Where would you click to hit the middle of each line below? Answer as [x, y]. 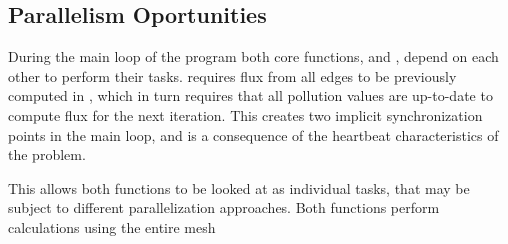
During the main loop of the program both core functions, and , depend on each [253, 56]
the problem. [47, 154]
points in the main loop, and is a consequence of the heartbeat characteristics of [253, 134]
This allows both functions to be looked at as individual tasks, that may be [239, 187]
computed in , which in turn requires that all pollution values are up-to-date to [250, 95]
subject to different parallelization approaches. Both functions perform [224, 207]
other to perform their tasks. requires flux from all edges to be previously [232, 75]
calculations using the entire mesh [112, 226]
